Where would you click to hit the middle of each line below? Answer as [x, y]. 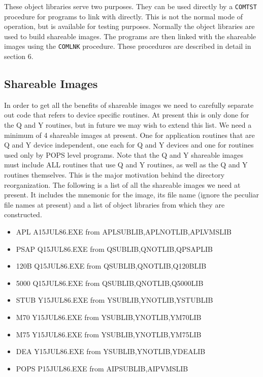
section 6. [19, 56]
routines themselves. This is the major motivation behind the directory [114, 175]
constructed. [23, 214]
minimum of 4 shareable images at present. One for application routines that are [129, 135]
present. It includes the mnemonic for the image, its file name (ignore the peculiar [132, 195]
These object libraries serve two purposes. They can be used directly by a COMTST [130, 6]
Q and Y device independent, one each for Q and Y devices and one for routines [129, 145]
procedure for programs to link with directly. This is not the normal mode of [123, 16]
